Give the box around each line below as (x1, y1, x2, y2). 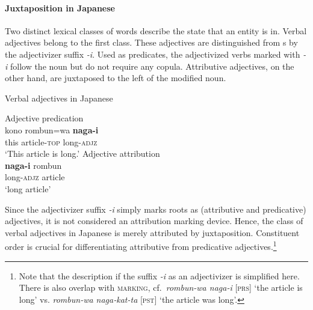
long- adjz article (5, 171, 65, 183)
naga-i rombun (5, 159, 62, 171)
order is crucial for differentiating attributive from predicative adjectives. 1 (5, 239, 277, 252)
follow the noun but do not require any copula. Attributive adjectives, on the (10, 59, 294, 72)
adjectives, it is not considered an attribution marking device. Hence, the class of (5, 214, 303, 227)
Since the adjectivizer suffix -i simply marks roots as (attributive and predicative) (5, 202, 306, 215)
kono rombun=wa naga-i (5, 123, 99, 136)
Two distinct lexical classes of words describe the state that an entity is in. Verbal (5, 24, 307, 37)
